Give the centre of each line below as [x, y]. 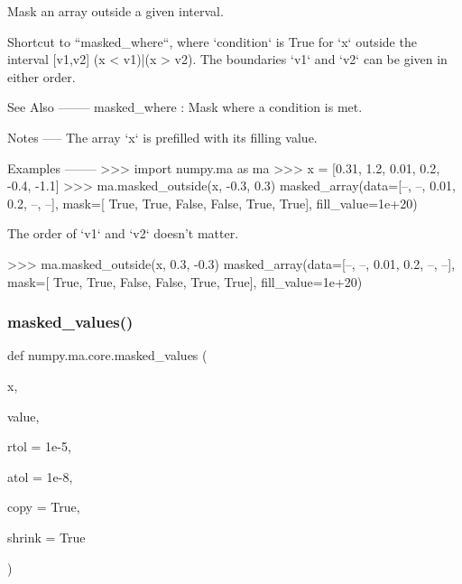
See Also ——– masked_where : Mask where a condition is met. [185, 107]
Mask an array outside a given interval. [115, 11]
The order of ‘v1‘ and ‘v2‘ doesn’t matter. [123, 233]
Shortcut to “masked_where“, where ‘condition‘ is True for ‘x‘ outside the [212, 41]
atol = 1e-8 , [40, 476]
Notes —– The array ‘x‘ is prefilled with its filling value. [162, 137]
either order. [42, 76]
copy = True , [44, 507]
